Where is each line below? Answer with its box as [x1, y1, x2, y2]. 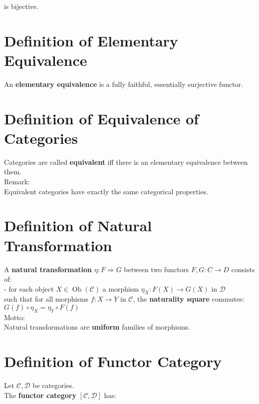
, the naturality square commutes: [133, 294, 245, 304]
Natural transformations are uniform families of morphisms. [4, 322, 191, 332]
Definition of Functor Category [4, 351, 222, 372]
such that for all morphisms [4, 294, 89, 304]
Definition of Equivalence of [4, 108, 199, 128]
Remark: [4, 176, 30, 186]
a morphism [102, 283, 139, 294]
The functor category [4, 390, 76, 400]
